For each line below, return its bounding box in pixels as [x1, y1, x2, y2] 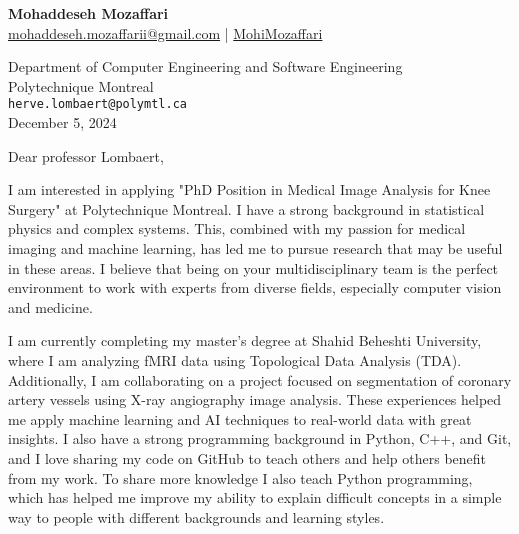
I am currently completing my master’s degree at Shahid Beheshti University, [8, 330, 482, 351]
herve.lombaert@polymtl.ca [8, 97, 187, 112]
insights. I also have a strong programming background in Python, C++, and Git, [8, 428, 512, 449]
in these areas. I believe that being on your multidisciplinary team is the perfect [8, 257, 499, 278]
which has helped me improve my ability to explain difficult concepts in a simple [8, 487, 502, 508]
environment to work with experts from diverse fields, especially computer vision [8, 277, 502, 298]
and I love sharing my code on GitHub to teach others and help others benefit [8, 447, 487, 468]
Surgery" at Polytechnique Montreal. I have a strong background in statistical [8, 198, 485, 219]
